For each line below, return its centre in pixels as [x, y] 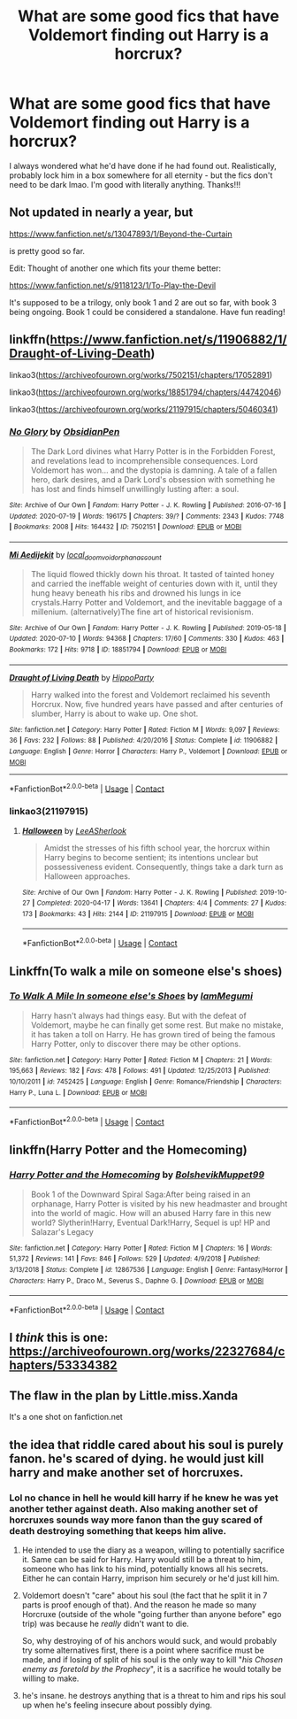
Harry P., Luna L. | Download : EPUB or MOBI [78, 1092]
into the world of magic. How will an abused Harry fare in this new [151, 1213]
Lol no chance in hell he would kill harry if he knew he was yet [144, 1498]
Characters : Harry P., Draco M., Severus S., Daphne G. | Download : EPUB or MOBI [137, 1281]
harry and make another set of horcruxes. [126, 1472]
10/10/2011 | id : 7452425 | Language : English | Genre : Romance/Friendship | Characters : [146, 1082]
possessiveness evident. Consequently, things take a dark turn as [164, 867]
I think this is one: [59, 1338]
